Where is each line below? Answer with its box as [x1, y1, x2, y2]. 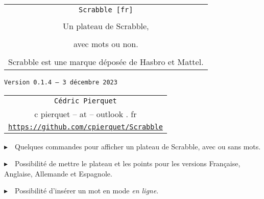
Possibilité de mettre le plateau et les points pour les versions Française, [15, 158, 241, 169]
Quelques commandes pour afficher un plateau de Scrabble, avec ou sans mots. [15, 141, 261, 151]
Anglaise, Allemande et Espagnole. [4, 168, 112, 179]
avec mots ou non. [73, 38, 138, 50]
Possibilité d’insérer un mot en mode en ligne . [15, 185, 159, 196]
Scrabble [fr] [79, 6, 133, 14]
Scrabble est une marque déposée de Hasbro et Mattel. [8, 56, 204, 68]
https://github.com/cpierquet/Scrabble [8, 122, 163, 131]
